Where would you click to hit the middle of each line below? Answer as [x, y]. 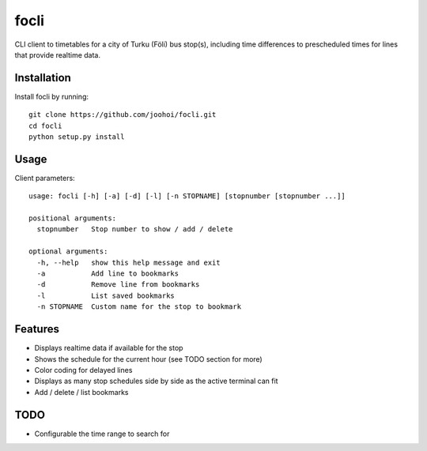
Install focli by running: [52, 96]
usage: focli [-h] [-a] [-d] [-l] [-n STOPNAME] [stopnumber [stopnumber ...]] [187, 196]
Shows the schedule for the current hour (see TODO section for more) [148, 359]
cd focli [45, 126]
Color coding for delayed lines [83, 370]
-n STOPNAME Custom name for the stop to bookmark [139, 307]
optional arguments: [68, 252]
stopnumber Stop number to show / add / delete [135, 229]
